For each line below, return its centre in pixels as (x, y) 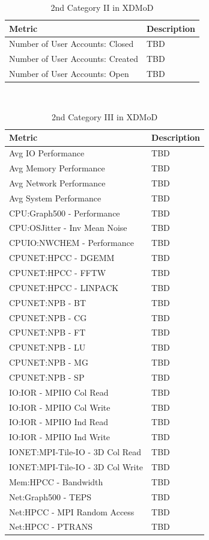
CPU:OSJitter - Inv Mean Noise (68, 228)
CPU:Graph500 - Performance (65, 213)
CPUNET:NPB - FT (47, 332)
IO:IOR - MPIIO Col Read (59, 392)
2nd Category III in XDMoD (104, 116)
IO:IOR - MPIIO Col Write (60, 407)
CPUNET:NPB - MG (49, 362)
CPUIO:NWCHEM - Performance (71, 243)
